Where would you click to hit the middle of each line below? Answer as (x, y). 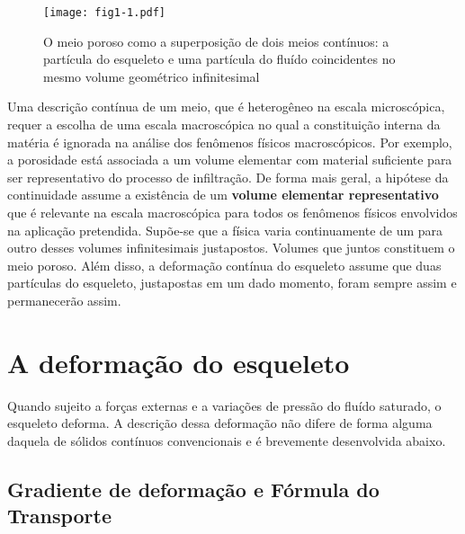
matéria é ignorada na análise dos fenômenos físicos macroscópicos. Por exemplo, (230, 142)
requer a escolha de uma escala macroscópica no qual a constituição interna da (224, 125)
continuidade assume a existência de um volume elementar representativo (223, 195)
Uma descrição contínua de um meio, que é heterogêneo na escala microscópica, (226, 107)
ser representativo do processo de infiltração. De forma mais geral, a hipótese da (228, 177)
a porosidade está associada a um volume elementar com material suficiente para (230, 160)
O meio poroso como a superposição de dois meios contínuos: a (216, 41)
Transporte (60, 516)
